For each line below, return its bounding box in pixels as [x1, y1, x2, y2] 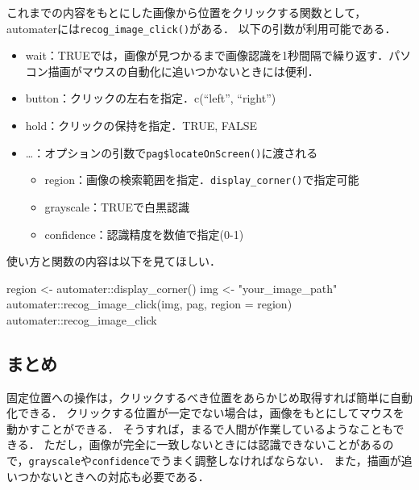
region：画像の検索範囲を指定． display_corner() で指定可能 [44, 171, 359, 188]
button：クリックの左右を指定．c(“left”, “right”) [25, 90, 276, 107]
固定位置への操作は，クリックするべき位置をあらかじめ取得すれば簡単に [6, 388, 390, 405]
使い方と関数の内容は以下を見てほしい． [6, 253, 221, 270]
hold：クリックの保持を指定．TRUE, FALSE [25, 117, 258, 134]
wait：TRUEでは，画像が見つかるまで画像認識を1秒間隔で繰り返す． [25, 47, 389, 64]
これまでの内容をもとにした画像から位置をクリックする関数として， [6, 4, 367, 20]
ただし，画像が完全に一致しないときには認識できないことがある [44, 436, 383, 453]
